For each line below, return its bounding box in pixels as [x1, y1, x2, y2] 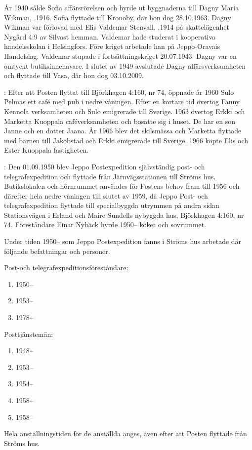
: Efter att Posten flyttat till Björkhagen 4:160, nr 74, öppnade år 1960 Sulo [4, 86, 234, 97]
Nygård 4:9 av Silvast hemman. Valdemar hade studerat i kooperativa [4, 31, 216, 41]
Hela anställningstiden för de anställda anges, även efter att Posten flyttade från [4, 428, 247, 439]
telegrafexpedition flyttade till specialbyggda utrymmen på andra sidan [4, 200, 219, 210]
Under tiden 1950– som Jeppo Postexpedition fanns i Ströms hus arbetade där [4, 236, 242, 246]
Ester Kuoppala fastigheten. [4, 145, 89, 155]
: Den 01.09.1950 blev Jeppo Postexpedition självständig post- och [4, 161, 205, 171]
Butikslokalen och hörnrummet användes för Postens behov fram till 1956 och [4, 181, 240, 191]
